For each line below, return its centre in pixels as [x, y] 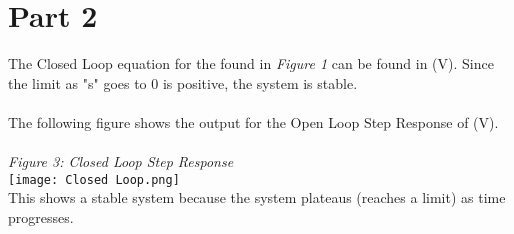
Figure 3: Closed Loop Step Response [121, 161]
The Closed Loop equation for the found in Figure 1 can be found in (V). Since [251, 63]
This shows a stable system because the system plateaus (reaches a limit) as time [257, 197]
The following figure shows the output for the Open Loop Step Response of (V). [253, 121]
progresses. [41, 216]
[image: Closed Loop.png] [94, 179]
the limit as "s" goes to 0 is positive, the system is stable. [183, 82]
